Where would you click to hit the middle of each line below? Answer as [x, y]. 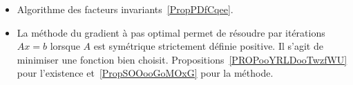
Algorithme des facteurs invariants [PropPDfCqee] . [125, 9]
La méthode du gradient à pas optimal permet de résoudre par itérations [171, 32]
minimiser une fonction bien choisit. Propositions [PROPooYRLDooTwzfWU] [182, 59]
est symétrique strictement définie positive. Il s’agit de [208, 46]
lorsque [65, 46]
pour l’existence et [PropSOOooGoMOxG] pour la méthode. [145, 73]
